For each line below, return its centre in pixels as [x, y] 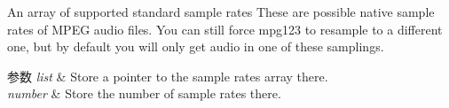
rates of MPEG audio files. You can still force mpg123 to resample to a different [225, 29]
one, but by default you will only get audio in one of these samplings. [196, 46]
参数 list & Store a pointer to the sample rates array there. [168, 76]
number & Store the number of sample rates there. [144, 93]
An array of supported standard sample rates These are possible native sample [221, 12]
